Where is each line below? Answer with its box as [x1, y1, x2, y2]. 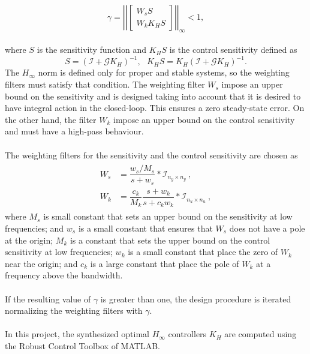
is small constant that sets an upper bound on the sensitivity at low [43, 210, 293, 223]
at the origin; [5, 233, 53, 246]
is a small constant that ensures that [78, 221, 213, 234]
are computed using [224, 328, 297, 340]
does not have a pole [229, 221, 305, 234]
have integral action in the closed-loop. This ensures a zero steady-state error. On [5, 101, 305, 114]
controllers [168, 328, 207, 340]
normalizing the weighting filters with [5, 304, 143, 317]
